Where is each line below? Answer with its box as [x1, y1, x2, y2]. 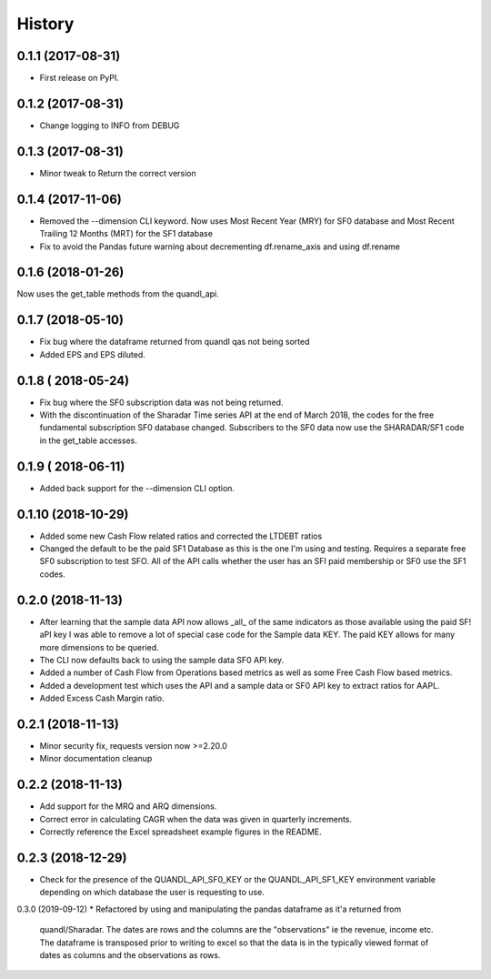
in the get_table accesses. [39, 435, 138, 446]
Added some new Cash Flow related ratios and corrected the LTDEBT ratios [39, 530, 323, 541]
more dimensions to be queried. [39, 641, 159, 652]
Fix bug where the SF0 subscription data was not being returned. [39, 397, 284, 408]
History [16, 14, 75, 34]
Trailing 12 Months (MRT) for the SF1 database [39, 228, 214, 239]
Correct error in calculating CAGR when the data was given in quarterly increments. [39, 813, 353, 824]
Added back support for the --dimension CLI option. [39, 482, 235, 493]
